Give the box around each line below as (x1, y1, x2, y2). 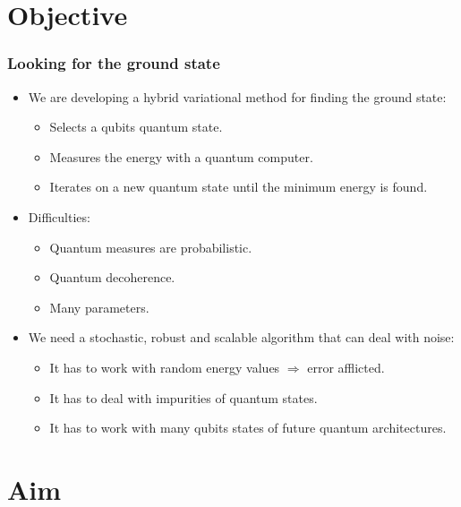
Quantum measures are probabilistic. (49, 237, 252, 256)
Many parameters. (49, 297, 149, 316)
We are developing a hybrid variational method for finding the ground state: (28, 87, 447, 106)
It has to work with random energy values (49, 357, 280, 376)
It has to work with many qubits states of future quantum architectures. (49, 418, 447, 437)
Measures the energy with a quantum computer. (49, 147, 313, 166)
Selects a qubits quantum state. (49, 117, 223, 136)
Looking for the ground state (7, 52, 220, 74)
